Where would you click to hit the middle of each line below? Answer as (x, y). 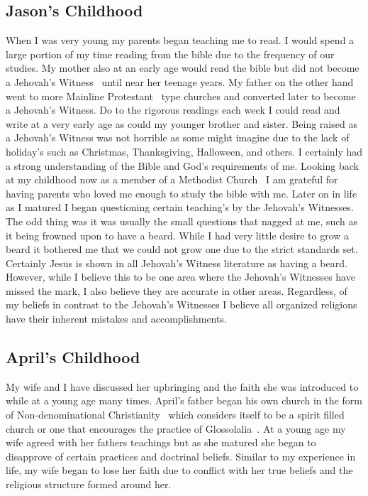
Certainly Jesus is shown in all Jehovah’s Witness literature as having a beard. (177, 263)
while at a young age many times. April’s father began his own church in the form (184, 400)
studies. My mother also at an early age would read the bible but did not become (183, 68)
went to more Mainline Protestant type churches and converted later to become (181, 96)
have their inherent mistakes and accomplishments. (116, 319)
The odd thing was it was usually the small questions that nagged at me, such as (182, 221)
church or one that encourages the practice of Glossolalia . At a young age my (176, 428)
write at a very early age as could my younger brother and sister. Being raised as (182, 123)
